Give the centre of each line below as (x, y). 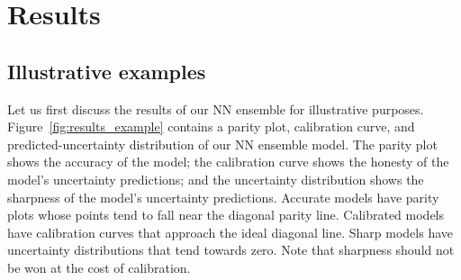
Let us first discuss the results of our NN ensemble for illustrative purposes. (216, 108)
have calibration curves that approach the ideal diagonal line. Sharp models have (230, 232)
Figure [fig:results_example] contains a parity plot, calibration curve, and (211, 126)
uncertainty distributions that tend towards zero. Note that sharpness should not (231, 250)
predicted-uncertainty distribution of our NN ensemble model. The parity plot (222, 144)
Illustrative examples (107, 71)
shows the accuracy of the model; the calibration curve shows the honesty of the (228, 162)
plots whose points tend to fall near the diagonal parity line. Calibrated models (226, 215)
